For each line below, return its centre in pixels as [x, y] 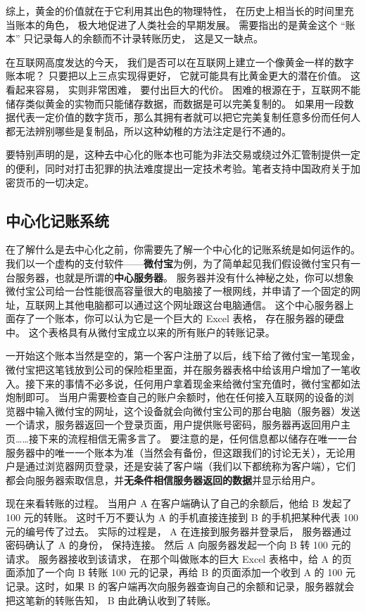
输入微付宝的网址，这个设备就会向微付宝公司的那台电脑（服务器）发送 [197, 410]
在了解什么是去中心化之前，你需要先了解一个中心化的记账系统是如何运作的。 [183, 249]
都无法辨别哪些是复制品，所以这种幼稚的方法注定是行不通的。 [149, 130]
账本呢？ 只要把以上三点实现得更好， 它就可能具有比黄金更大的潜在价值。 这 [183, 76]
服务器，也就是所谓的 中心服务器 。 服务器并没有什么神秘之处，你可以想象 [184, 277]
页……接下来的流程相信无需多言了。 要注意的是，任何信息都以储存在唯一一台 [182, 439]
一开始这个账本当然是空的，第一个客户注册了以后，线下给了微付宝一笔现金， [183, 356]
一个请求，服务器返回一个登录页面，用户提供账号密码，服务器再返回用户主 [178, 425]
